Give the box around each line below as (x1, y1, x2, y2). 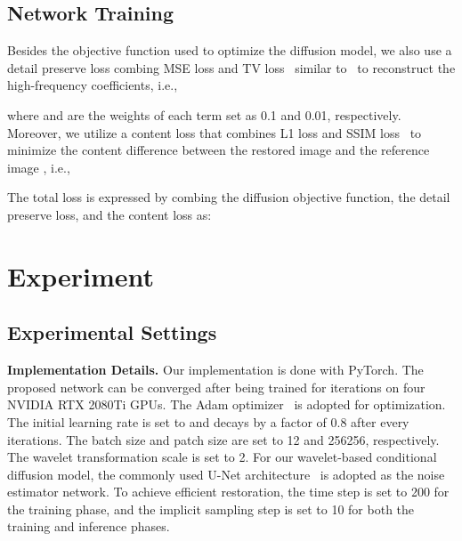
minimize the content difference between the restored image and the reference (7, 141, 430, 159)
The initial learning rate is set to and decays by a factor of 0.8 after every (7, 412, 409, 431)
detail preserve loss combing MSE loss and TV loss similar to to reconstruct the (7, 58, 456, 77)
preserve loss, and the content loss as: (7, 205, 212, 223)
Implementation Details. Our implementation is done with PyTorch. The (7, 360, 424, 379)
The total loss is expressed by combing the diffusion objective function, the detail (7, 188, 450, 206)
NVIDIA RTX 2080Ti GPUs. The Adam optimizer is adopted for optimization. (7, 395, 446, 414)
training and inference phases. (7, 517, 170, 536)
